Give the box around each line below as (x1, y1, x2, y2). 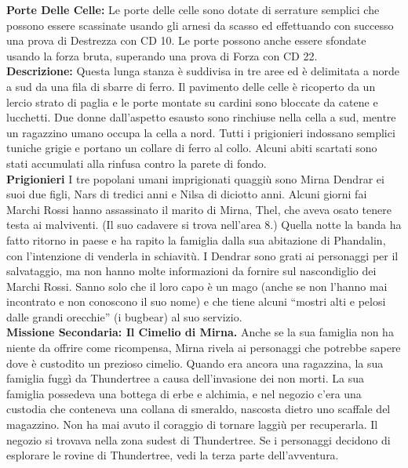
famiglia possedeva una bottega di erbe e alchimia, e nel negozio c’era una (6, 385, 362, 401)
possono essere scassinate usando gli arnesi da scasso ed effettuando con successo (6, 16, 394, 33)
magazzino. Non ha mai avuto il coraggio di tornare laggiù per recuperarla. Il (6, 416, 378, 433)
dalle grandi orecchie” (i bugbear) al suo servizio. (6, 308, 242, 325)
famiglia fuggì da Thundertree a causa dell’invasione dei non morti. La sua (6, 370, 364, 386)
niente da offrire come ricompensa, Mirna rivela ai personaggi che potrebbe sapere (6, 339, 401, 356)
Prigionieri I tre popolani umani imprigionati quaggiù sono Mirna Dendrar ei (6, 170, 384, 187)
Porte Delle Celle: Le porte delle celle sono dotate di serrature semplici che (6, 2, 380, 17)
